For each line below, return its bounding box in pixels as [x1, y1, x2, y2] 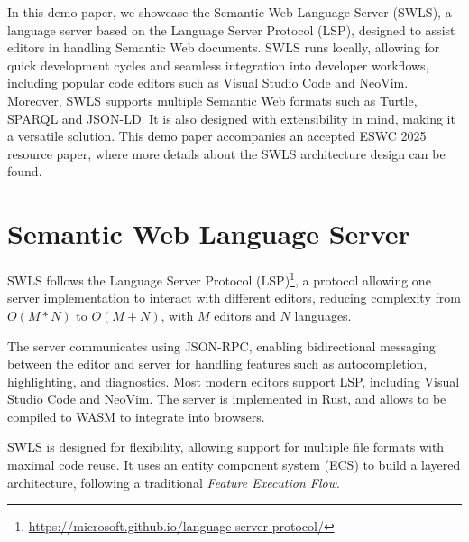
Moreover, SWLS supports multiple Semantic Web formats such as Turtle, [7, 90, 418, 109]
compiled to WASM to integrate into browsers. [7, 406, 265, 425]
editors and [214, 305, 276, 324]
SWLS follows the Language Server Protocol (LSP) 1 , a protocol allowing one [7, 268, 431, 289]
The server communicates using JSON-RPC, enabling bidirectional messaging [7, 336, 436, 355]
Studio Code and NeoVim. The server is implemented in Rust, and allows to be [7, 389, 446, 408]
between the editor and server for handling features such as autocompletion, [7, 354, 428, 373]
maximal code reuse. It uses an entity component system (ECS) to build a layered [7, 455, 461, 474]
